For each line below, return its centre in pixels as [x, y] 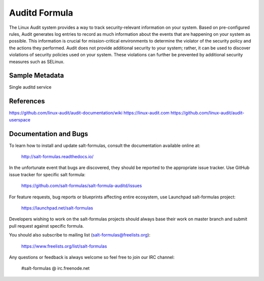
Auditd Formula [41, 13]
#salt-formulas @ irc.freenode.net [55, 268]
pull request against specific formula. [46, 226]
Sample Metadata [36, 76]
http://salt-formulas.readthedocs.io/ [57, 156]
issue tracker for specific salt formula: [47, 174]
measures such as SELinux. [37, 62]
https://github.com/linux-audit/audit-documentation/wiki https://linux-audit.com [89, 113]
